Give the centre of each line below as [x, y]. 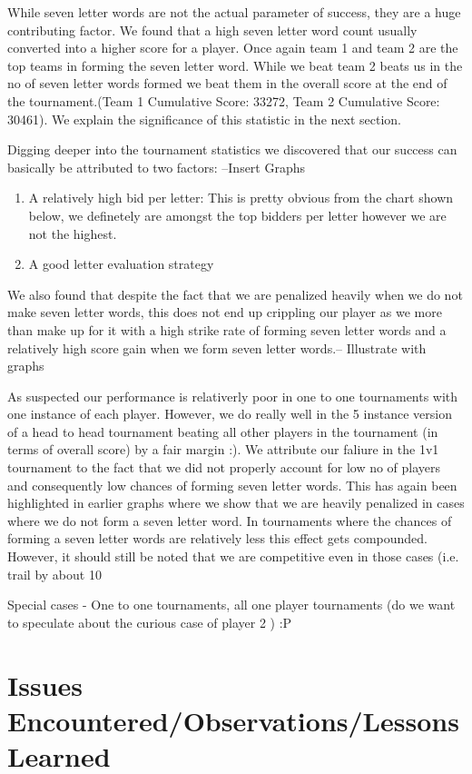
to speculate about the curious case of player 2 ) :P [150, 622]
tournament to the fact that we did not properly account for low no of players [224, 467]
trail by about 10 [54, 574]
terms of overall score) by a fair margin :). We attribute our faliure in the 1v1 [223, 449]
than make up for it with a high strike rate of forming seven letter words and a [227, 329]
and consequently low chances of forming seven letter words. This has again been [232, 485]
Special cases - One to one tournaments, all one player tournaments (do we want [231, 605]
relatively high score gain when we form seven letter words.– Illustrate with [217, 347]
